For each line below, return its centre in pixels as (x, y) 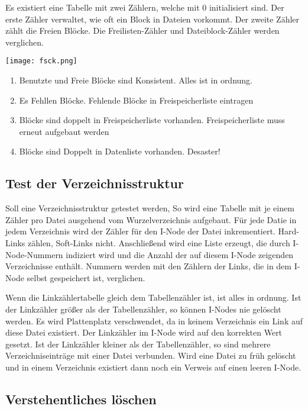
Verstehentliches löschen (81, 399)
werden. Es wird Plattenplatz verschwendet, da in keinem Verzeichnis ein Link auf (154, 321)
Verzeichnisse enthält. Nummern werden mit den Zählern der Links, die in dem (148, 266)
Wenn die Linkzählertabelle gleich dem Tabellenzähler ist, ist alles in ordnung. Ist (153, 297)
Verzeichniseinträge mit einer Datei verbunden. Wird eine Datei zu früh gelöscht (151, 355)
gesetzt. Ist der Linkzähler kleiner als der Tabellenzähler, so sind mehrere (138, 344)
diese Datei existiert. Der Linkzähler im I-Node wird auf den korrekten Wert (144, 332)
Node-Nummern (34, 254)
